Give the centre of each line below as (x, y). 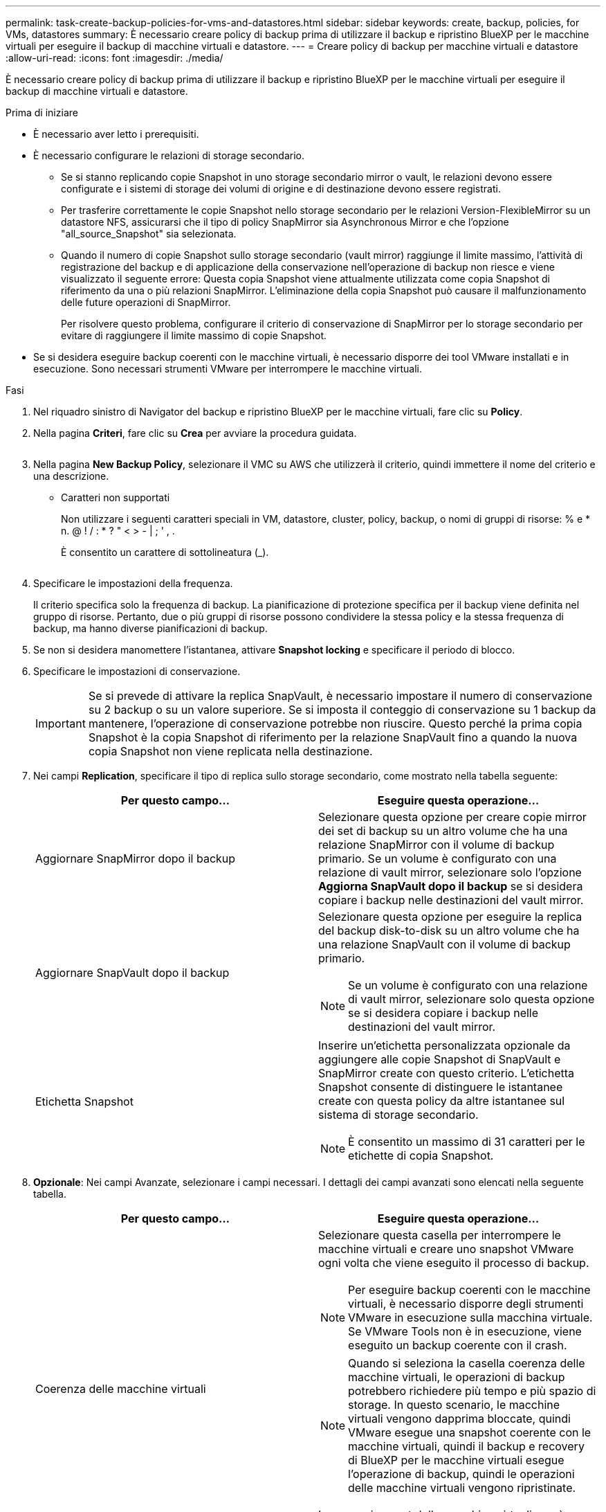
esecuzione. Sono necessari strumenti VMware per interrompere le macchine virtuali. (228, 369)
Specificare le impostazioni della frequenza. (133, 583)
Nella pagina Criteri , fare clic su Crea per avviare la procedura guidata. (195, 433)
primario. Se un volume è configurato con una (438, 858)
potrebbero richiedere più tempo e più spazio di (472, 1391)
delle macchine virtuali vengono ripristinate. (462, 1488)
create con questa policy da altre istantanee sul (442, 1101)
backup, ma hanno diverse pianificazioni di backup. (150, 628)
